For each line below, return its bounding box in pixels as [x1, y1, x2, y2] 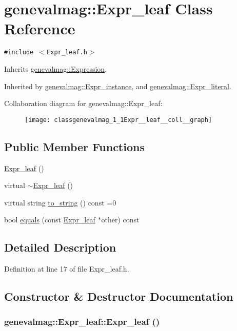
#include [4, 49, 34, 56]
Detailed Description [4, 239, 116, 255]
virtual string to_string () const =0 [4, 197, 116, 208]
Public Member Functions [4, 138, 145, 154]
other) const [101, 214, 140, 225]
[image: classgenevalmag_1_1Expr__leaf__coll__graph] [25, 116, 212, 123]
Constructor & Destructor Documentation [4, 288, 233, 304]
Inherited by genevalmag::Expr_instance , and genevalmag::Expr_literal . [4, 80, 231, 91]
